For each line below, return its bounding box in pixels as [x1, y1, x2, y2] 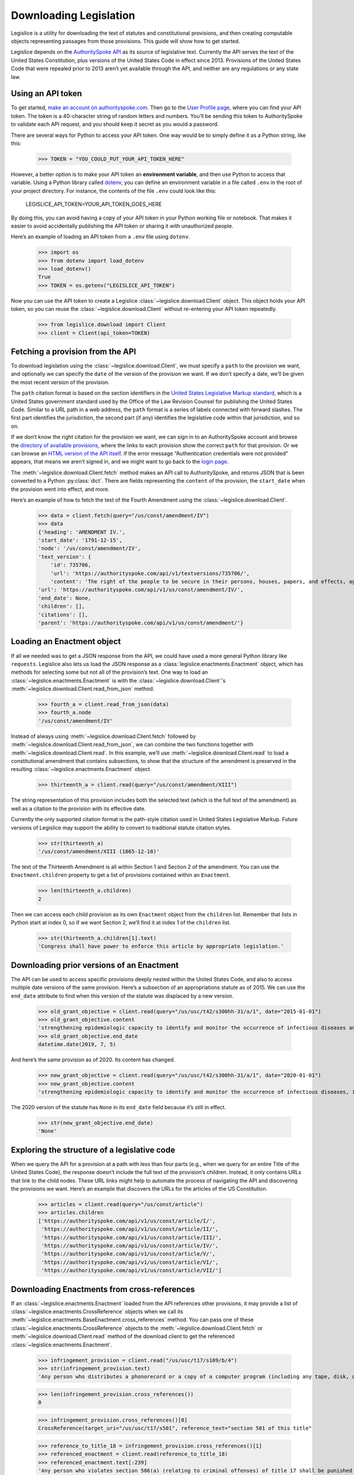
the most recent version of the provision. [11, 378, 110, 386]
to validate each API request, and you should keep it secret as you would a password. [11, 121, 219, 128]
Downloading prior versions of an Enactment [11, 960, 179, 970]
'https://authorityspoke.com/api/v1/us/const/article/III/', [41, 1234, 222, 1241]
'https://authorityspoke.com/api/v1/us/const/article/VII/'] [41, 1267, 222, 1274]
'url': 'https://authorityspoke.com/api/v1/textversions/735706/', [50, 570, 250, 576]
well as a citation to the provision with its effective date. [11, 805, 146, 812]
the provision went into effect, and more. [11, 486, 110, 493]
